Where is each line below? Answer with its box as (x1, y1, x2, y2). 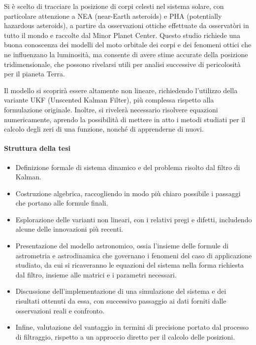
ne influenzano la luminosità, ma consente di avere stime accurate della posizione (4, 49, 248, 59)
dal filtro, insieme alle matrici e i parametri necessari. (15, 269, 177, 279)
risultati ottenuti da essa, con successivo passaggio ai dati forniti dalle (15, 296, 226, 306)
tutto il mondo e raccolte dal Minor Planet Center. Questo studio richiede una (4, 30, 241, 40)
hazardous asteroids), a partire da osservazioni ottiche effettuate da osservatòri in (4, 20, 249, 31)
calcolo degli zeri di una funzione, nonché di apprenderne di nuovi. (4, 124, 204, 134)
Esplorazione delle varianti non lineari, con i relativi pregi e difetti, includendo (15, 214, 252, 224)
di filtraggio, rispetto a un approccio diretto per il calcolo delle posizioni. (15, 331, 235, 342)
